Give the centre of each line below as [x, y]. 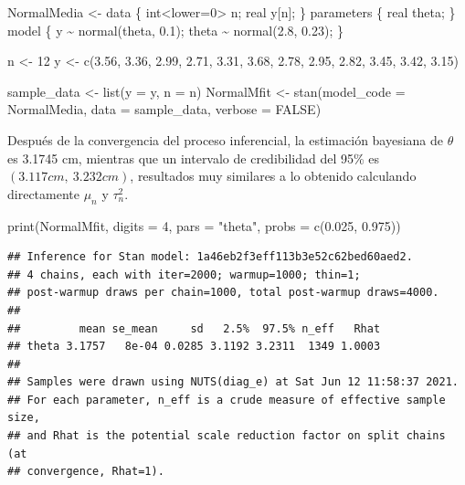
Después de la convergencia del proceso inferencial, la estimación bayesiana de [226, 139]
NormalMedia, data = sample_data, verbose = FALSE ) [164, 109]
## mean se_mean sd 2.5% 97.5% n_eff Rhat [194, 328]
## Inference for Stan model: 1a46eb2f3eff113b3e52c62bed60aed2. [210, 257]
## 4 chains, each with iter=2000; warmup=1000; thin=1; [184, 274]
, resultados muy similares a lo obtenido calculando [273, 176]
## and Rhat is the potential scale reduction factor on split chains [227, 436]
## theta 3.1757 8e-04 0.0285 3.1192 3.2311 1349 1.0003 [194, 347]
